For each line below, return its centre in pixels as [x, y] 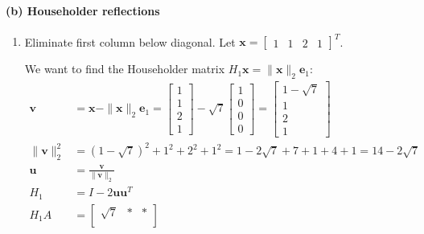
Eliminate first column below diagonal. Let [130, 41]
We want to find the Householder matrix [125, 69]
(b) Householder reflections [83, 10]
